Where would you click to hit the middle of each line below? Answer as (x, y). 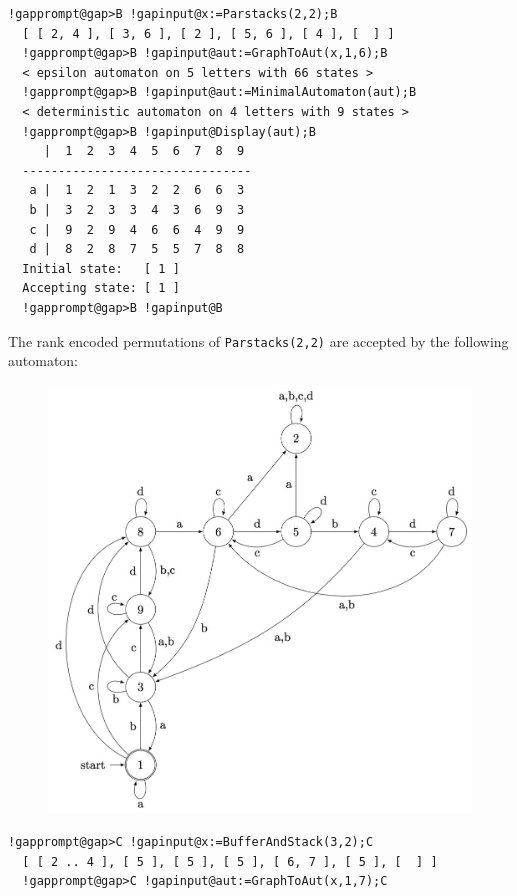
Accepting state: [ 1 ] (101, 288)
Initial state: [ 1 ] (101, 268)
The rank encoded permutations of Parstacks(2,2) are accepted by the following (258, 340)
